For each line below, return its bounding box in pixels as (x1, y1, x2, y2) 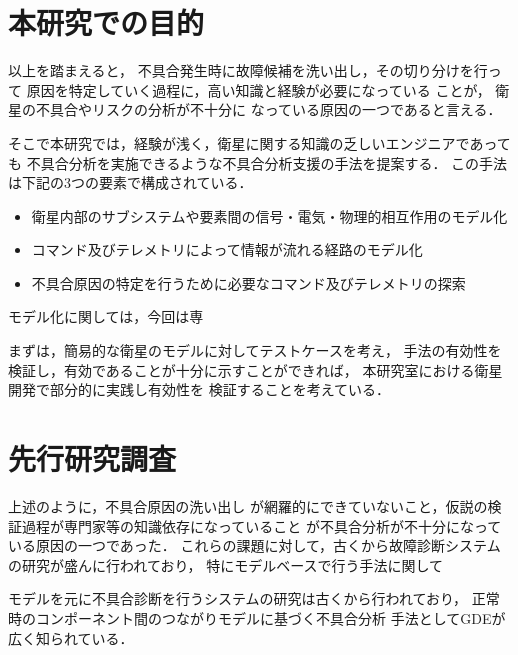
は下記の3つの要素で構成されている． (8, 172, 253, 193)
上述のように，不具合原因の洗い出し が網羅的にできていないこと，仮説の (8, 495, 488, 516)
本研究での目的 (8, 2, 205, 43)
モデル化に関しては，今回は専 (8, 306, 204, 327)
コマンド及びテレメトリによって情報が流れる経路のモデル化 (31, 239, 423, 260)
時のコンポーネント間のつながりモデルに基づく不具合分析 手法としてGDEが (8, 607, 506, 628)
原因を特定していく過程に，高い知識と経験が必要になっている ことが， (26, 79, 491, 100)
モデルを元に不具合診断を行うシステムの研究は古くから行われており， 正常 (8, 588, 500, 609)
